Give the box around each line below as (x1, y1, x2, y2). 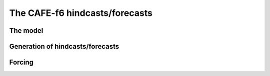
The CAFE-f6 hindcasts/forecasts (9, 7, 152, 18)
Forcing (9, 58, 34, 67)
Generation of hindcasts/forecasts (9, 42, 119, 51)
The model (9, 26, 43, 35)
